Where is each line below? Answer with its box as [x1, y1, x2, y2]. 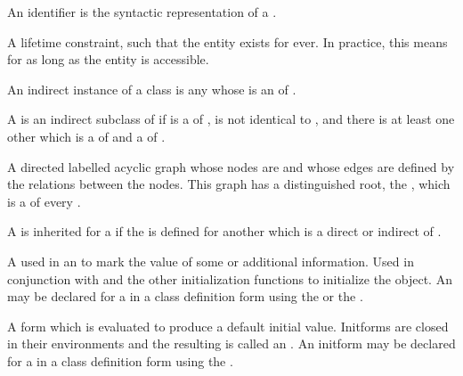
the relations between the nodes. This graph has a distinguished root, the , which [7, 175, 451, 193]
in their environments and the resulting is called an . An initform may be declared [7, 334, 456, 353]
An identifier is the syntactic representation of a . [7, 3, 277, 20]
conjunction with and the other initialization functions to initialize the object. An [7, 269, 452, 288]
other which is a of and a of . [7, 127, 166, 145]
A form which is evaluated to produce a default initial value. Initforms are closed [7, 316, 449, 335]
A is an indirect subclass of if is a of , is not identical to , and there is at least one [7, 110, 455, 128]
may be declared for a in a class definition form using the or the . [7, 287, 363, 306]
